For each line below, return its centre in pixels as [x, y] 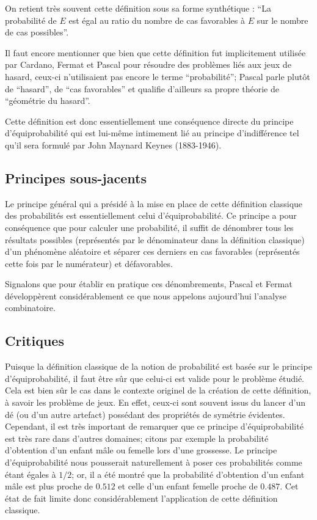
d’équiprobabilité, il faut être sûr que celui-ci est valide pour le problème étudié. [155, 378]
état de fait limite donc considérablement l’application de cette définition [141, 498]
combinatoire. [30, 308]
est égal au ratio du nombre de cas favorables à [157, 20]
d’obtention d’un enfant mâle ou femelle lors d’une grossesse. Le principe [141, 450]
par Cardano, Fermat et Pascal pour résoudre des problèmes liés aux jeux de [148, 64]
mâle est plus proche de [49, 486]
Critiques [35, 341]
